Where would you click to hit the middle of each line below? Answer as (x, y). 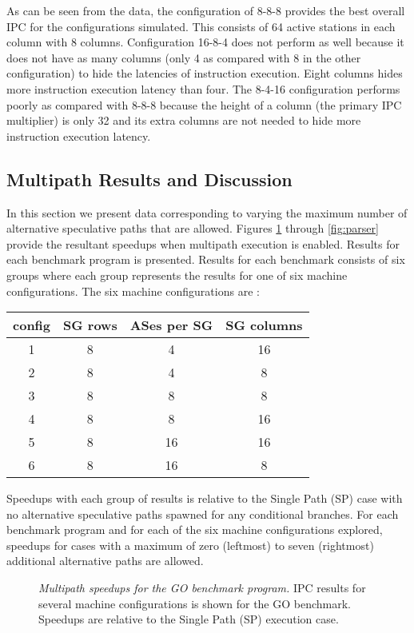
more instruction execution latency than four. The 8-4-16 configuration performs (203, 88)
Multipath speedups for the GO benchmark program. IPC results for (202, 588)
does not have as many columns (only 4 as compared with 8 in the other (184, 57)
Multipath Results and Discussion (149, 179)
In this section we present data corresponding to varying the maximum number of (207, 212)
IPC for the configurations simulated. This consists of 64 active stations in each (201, 26)
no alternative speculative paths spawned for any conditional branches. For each (203, 514)
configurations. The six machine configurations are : (133, 291)
